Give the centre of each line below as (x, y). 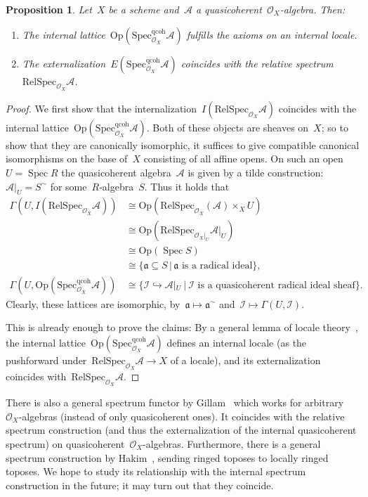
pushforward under (46, 360)
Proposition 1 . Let (49, 9)
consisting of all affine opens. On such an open (243, 159)
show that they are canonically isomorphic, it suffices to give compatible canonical (183, 144)
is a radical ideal (217, 266)
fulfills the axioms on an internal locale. (272, 34)
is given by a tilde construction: (256, 172)
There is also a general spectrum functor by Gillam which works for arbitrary (175, 402)
